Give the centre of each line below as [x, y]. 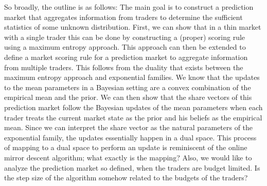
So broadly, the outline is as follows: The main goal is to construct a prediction [129, 7]
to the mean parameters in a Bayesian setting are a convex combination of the [128, 87]
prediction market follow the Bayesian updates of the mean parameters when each [133, 107]
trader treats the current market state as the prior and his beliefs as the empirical [133, 117]
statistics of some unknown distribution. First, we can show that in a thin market [133, 27]
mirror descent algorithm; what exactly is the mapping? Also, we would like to [128, 157]
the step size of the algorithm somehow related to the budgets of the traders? [126, 178]
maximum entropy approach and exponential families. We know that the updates [132, 77]
